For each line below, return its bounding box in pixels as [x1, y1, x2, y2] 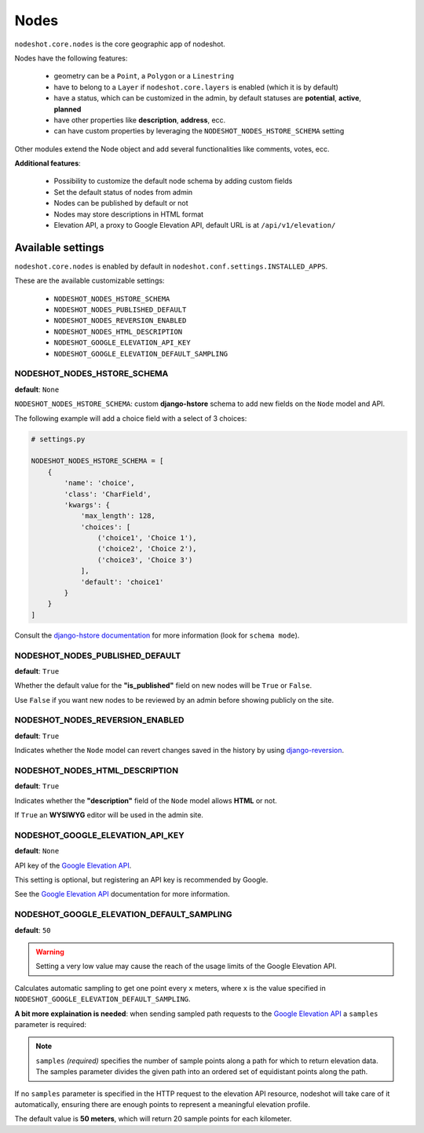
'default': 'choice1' [80, 577, 164, 587]
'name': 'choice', [64, 479, 135, 488]
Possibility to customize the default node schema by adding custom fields [53, 177, 293, 186]
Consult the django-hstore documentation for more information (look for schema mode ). [14, 630, 300, 640]
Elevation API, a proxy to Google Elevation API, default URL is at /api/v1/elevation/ [53, 221, 336, 230]
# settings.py [31, 434, 86, 444]
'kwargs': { [64, 500, 110, 510]
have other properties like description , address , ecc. [53, 115, 226, 125]
